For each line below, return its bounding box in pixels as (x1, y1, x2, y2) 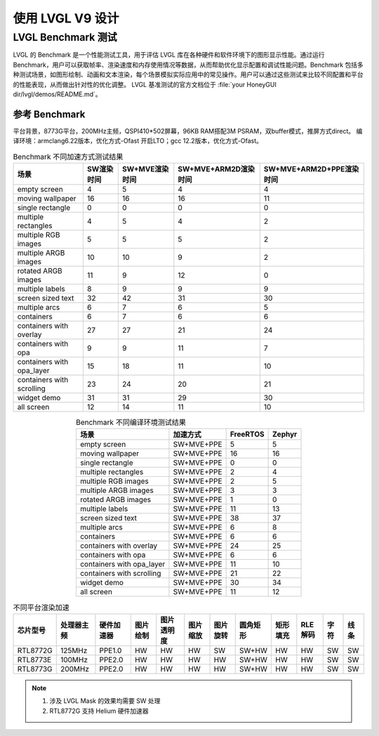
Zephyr (272, 429, 298, 439)
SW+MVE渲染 (121, 164, 169, 174)
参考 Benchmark (13, 108, 86, 120)
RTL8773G (17, 664, 53, 673)
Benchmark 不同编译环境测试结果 (76, 418, 186, 428)
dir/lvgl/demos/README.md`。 (13, 90, 102, 98)
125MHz (60, 645, 88, 655)
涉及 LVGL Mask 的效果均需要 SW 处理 (49, 697, 161, 705)
